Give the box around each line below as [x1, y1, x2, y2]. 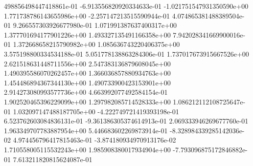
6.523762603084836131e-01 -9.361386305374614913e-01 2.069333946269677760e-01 [4, 116, 249, 126]
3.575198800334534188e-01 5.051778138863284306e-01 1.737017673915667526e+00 [4, 48, 249, 59]
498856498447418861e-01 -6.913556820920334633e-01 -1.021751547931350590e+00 [4, 1, 249, 11]
